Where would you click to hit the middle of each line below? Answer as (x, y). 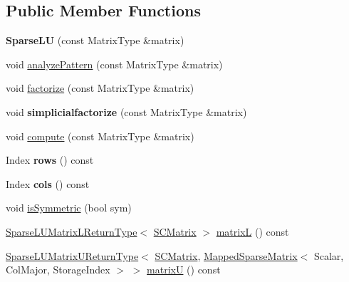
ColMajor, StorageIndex (58, 270)
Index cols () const (48, 183)
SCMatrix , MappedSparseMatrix (226, 255)
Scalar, (329, 255)
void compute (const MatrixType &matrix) (100, 136)
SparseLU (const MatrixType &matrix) (95, 40)
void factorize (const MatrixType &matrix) (100, 88)
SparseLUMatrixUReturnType (72, 255)
